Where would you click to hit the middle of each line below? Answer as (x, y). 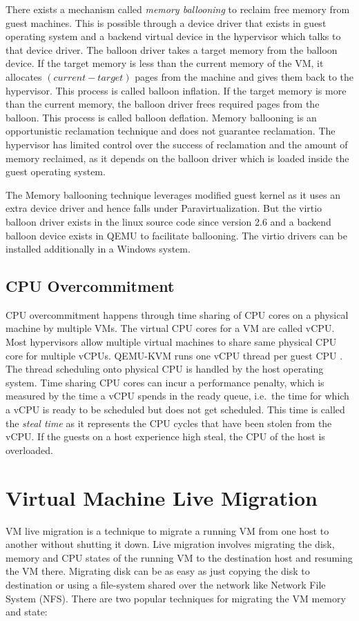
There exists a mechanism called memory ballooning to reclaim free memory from (178, 9)
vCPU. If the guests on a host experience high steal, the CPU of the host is (165, 436)
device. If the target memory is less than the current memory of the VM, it (165, 63)
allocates (24, 76)
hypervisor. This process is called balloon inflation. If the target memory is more (176, 90)
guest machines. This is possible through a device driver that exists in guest (166, 22)
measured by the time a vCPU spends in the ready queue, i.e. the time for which (177, 396)
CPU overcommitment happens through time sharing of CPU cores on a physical (177, 314)
